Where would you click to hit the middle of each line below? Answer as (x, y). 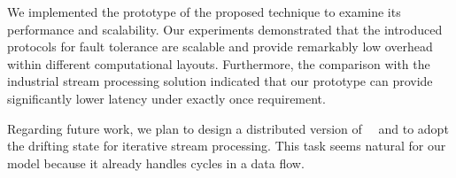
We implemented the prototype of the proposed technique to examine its (204, 12)
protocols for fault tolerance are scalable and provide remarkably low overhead (220, 46)
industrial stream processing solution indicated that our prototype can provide (220, 81)
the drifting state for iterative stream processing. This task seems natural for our (227, 146)
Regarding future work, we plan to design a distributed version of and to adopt (228, 128)
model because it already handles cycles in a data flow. (156, 163)
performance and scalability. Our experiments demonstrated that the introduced (225, 29)
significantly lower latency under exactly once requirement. (166, 98)
